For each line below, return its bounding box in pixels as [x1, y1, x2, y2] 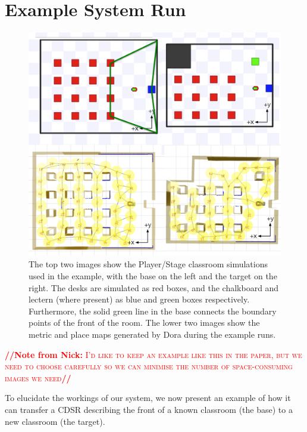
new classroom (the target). [5, 415, 105, 427]
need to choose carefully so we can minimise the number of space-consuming [5, 360, 293, 372]
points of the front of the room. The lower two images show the [29, 316, 260, 329]
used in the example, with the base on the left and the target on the [29, 270, 277, 282]
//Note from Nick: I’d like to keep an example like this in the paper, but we [5, 348, 302, 360]
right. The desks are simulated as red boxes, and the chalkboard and [29, 281, 279, 294]
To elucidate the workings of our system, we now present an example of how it [5, 391, 291, 404]
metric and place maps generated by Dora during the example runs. [29, 328, 276, 340]
